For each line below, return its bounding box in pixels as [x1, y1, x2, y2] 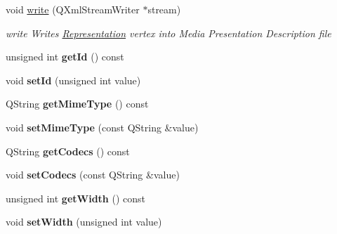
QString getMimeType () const [6, 96, 149, 111]
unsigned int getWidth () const [6, 190, 145, 205]
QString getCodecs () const [6, 143, 130, 158]
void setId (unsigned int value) [6, 72, 141, 87]
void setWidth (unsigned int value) [6, 214, 162, 229]
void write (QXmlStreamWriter [6, 2, 140, 16]
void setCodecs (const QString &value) [6, 167, 180, 182]
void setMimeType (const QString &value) [6, 119, 199, 134]
